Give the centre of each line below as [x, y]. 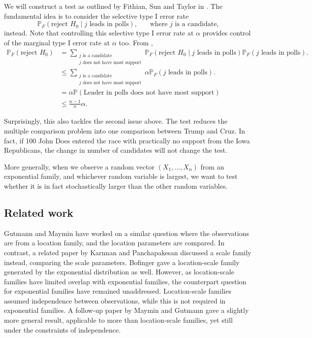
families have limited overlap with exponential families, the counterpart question [125, 281]
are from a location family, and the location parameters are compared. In [114, 243]
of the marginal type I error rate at [57, 43]
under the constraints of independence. [62, 329]
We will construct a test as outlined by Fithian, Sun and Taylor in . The [113, 6]
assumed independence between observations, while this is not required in [115, 300]
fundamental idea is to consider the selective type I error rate [96, 16]
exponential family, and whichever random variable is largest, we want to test [121, 176]
